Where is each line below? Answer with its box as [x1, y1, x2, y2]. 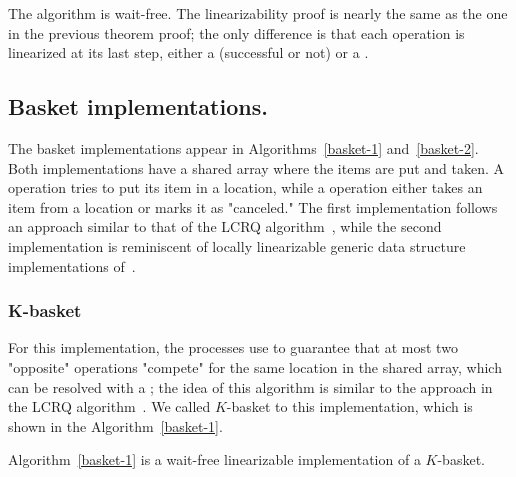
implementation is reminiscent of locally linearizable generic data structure [8, 235, 466, 256]
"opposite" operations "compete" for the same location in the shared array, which [8, 356, 502, 377]
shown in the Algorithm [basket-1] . [8, 415, 223, 436]
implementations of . [8, 255, 136, 276]
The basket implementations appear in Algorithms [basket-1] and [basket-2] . [8, 137, 479, 158]
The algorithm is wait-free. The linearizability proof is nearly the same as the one [8, 3, 508, 23]
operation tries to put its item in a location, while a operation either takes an [8, 177, 483, 198]
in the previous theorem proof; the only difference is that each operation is [8, 22, 465, 43]
